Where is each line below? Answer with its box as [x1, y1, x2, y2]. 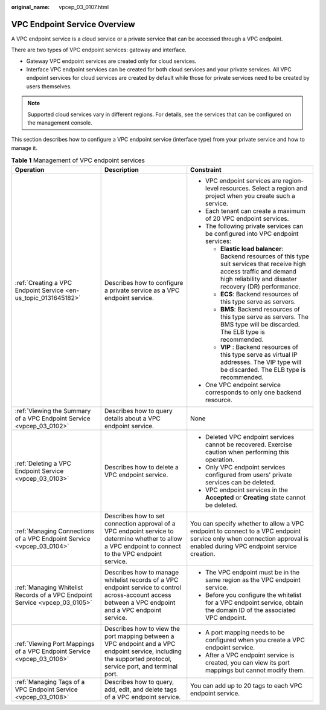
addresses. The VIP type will [220, 357, 302, 366]
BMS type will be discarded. [220, 320, 300, 328]
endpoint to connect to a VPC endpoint [190, 527, 301, 535]
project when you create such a [205, 191, 295, 200]
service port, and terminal [104, 662, 178, 671]
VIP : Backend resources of [220, 342, 299, 351]
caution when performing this [205, 448, 289, 456]
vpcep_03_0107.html [59, 4, 109, 10]
